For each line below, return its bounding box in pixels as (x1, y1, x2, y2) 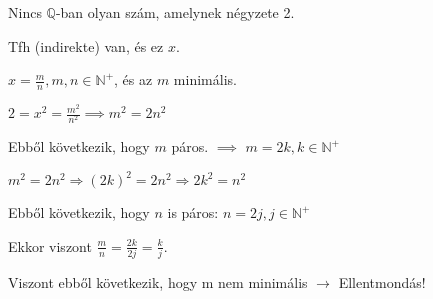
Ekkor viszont (8, 235, 92, 256)
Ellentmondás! (338, 272, 426, 293)
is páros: (167, 202, 219, 223)
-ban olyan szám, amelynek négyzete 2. (55, 2, 295, 22)
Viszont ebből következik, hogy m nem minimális (8, 272, 308, 293)
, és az (114, 69, 153, 90)
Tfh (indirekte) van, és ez (8, 35, 164, 56)
